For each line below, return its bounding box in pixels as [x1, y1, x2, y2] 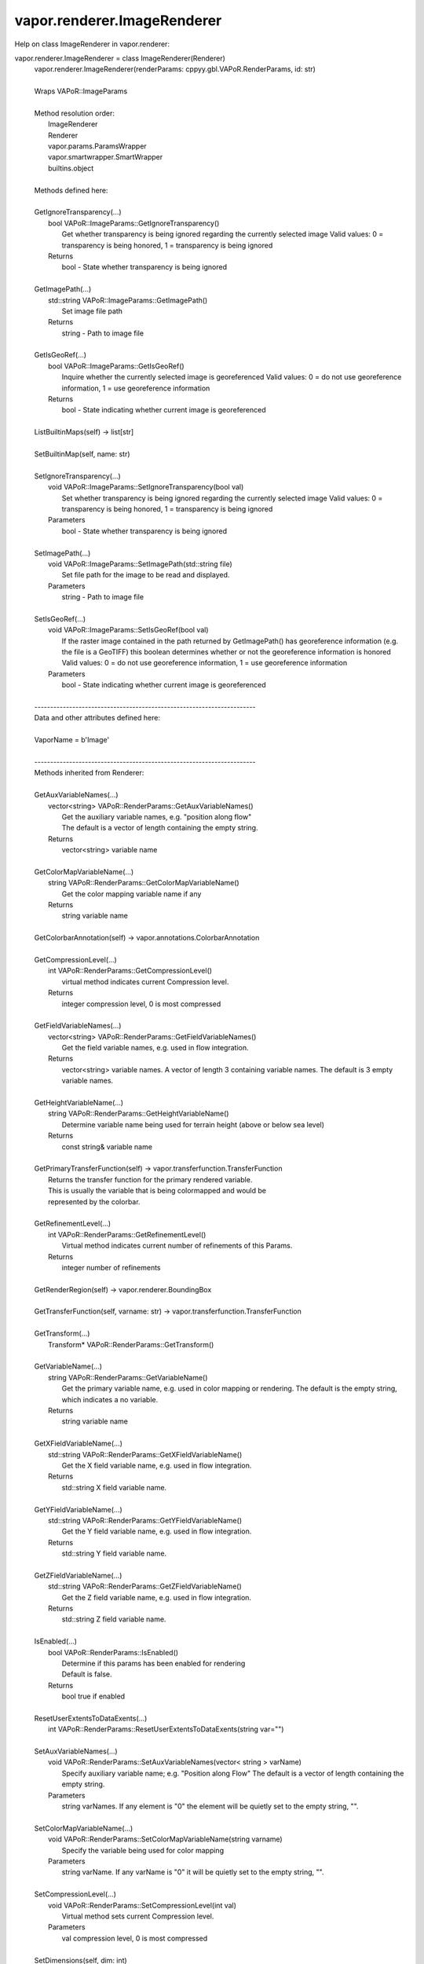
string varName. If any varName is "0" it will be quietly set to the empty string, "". [61, 1867, 324, 1877]
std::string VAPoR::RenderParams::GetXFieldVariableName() [48, 1449, 243, 1459]
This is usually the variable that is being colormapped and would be [48, 1186, 267, 1196]
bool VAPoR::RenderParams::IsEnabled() [48, 1647, 179, 1657]
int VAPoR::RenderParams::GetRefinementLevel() [48, 1229, 207, 1239]
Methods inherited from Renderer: [34, 768, 144, 778]
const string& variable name [61, 1141, 153, 1151]
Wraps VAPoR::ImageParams [34, 86, 128, 96]
